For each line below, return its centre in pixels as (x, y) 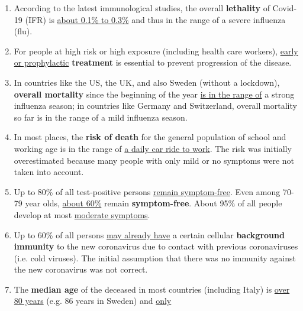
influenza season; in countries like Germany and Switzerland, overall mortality (155, 106)
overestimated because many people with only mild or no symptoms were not (154, 160)
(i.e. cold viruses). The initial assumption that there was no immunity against (155, 257)
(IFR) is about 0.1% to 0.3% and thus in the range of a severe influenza (155, 19)
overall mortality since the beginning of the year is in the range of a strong (154, 94)
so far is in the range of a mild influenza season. (101, 117)
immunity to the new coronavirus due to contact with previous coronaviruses (156, 246)
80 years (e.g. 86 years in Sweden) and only (93, 301)
